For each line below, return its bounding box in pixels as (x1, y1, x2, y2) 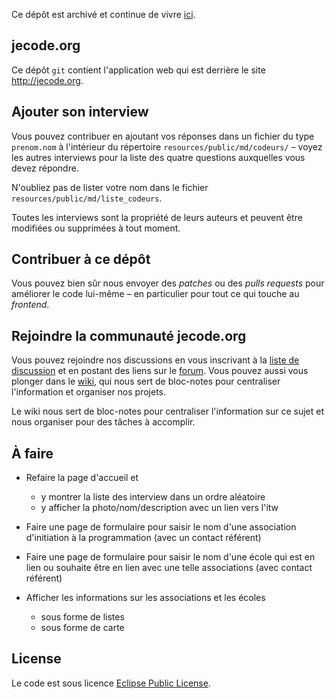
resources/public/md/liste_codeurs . (11, 192, 163, 204)
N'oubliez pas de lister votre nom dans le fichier (11, 181, 209, 193)
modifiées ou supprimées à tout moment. (11, 222, 181, 234)
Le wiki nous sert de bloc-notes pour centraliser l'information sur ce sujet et (11, 405, 324, 418)
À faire (11, 445, 54, 462)
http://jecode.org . (11, 74, 84, 86)
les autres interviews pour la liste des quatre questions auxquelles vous (11, 151, 306, 163)
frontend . (11, 299, 50, 311)
